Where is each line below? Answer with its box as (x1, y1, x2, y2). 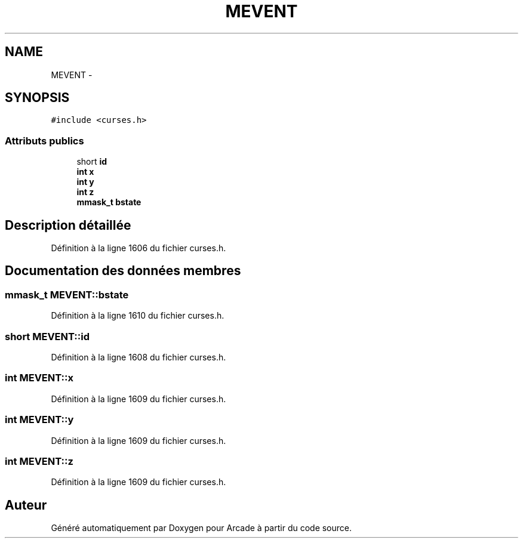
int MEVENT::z (5, 455, 73, 467)
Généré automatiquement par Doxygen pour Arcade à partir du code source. (51, 523, 352, 533)
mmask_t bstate (76, 197, 141, 208)
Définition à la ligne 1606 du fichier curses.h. (51, 243, 226, 254)
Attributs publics (5, 134, 84, 147)
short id (76, 156, 107, 167)
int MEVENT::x (5, 372, 73, 384)
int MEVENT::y (5, 414, 74, 426)
